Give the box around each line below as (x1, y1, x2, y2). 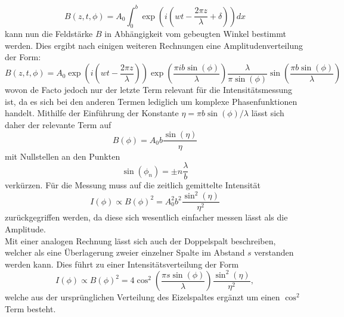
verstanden (254, 246, 294, 259)
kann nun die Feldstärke (5, 27, 93, 40)
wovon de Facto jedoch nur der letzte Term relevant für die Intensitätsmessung (5, 83, 293, 96)
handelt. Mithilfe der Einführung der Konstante (5, 107, 179, 119)
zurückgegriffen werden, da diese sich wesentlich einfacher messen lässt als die (5, 211, 288, 223)
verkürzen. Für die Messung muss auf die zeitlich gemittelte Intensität (5, 179, 261, 191)
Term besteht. (5, 302, 56, 315)
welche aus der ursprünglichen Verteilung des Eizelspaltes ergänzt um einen (5, 291, 280, 303)
